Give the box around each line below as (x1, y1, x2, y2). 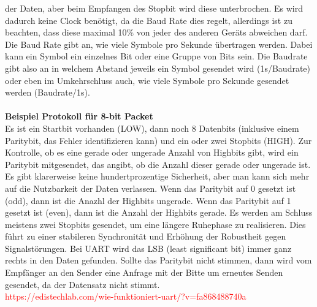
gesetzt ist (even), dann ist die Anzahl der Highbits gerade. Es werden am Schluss (5, 206, 313, 219)
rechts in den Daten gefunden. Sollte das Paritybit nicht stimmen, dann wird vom (5, 254, 312, 267)
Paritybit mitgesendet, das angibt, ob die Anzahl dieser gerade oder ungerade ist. (5, 157, 311, 170)
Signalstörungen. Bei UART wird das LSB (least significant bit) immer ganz (5, 241, 292, 254)
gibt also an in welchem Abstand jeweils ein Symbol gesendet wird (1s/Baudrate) (5, 61, 311, 74)
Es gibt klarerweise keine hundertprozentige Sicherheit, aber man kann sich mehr (5, 170, 310, 183)
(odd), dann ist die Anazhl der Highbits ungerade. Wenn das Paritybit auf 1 (5, 194, 291, 207)
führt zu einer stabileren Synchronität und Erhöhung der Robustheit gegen (5, 230, 286, 243)
